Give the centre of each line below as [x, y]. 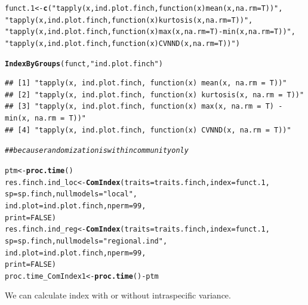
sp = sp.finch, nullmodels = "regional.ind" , [86, 241]
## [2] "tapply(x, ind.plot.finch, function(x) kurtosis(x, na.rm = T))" [155, 95]
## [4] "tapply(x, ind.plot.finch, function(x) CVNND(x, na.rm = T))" [148, 130]
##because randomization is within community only [97, 151]
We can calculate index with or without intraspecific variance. [118, 295]
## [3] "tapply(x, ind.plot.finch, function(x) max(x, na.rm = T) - [144, 107]
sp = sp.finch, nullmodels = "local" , [71, 194]
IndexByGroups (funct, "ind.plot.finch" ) [84, 64]
